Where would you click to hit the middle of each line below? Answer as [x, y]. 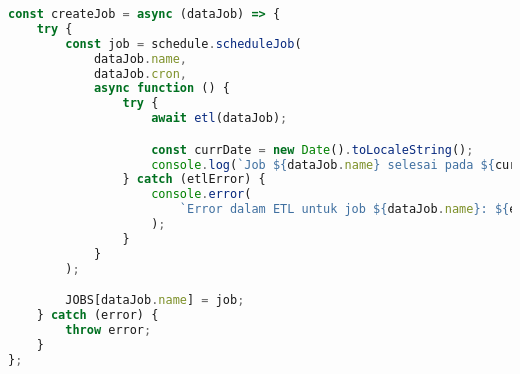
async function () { [161, 88]
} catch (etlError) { [194, 179]
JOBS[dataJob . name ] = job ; [155, 300]
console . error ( [201, 194]
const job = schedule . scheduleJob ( [183, 43]
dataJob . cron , [140, 73]
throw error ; [108, 329]
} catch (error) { [97, 315]
